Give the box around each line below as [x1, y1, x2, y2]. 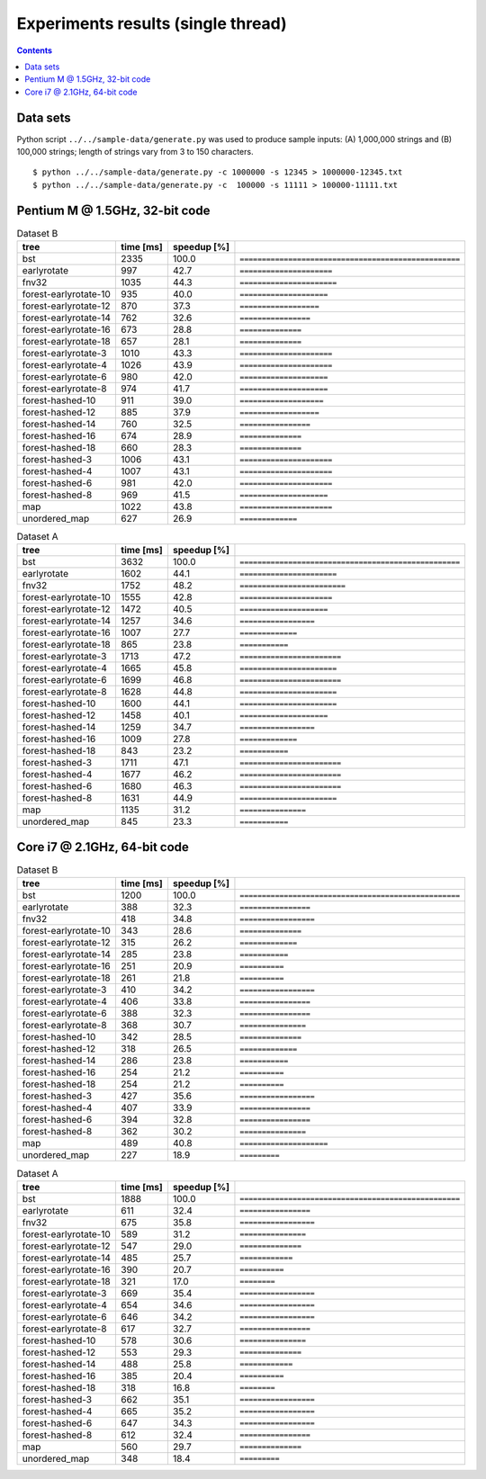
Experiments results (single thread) [16, 13, 287, 33]
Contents [16, 45, 53, 56]
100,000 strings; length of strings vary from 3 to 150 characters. [16, 147, 254, 157]
